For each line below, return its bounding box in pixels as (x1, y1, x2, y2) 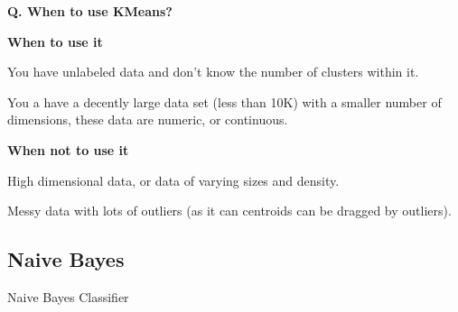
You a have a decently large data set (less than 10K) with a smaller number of (7, 92, 442, 111)
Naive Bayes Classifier (7, 287, 129, 306)
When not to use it (7, 140, 129, 159)
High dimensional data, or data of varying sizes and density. (7, 170, 340, 189)
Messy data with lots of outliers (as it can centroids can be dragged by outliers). (7, 201, 452, 220)
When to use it (7, 32, 103, 50)
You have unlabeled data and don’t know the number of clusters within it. (7, 62, 419, 81)
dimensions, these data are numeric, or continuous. (7, 110, 288, 129)
